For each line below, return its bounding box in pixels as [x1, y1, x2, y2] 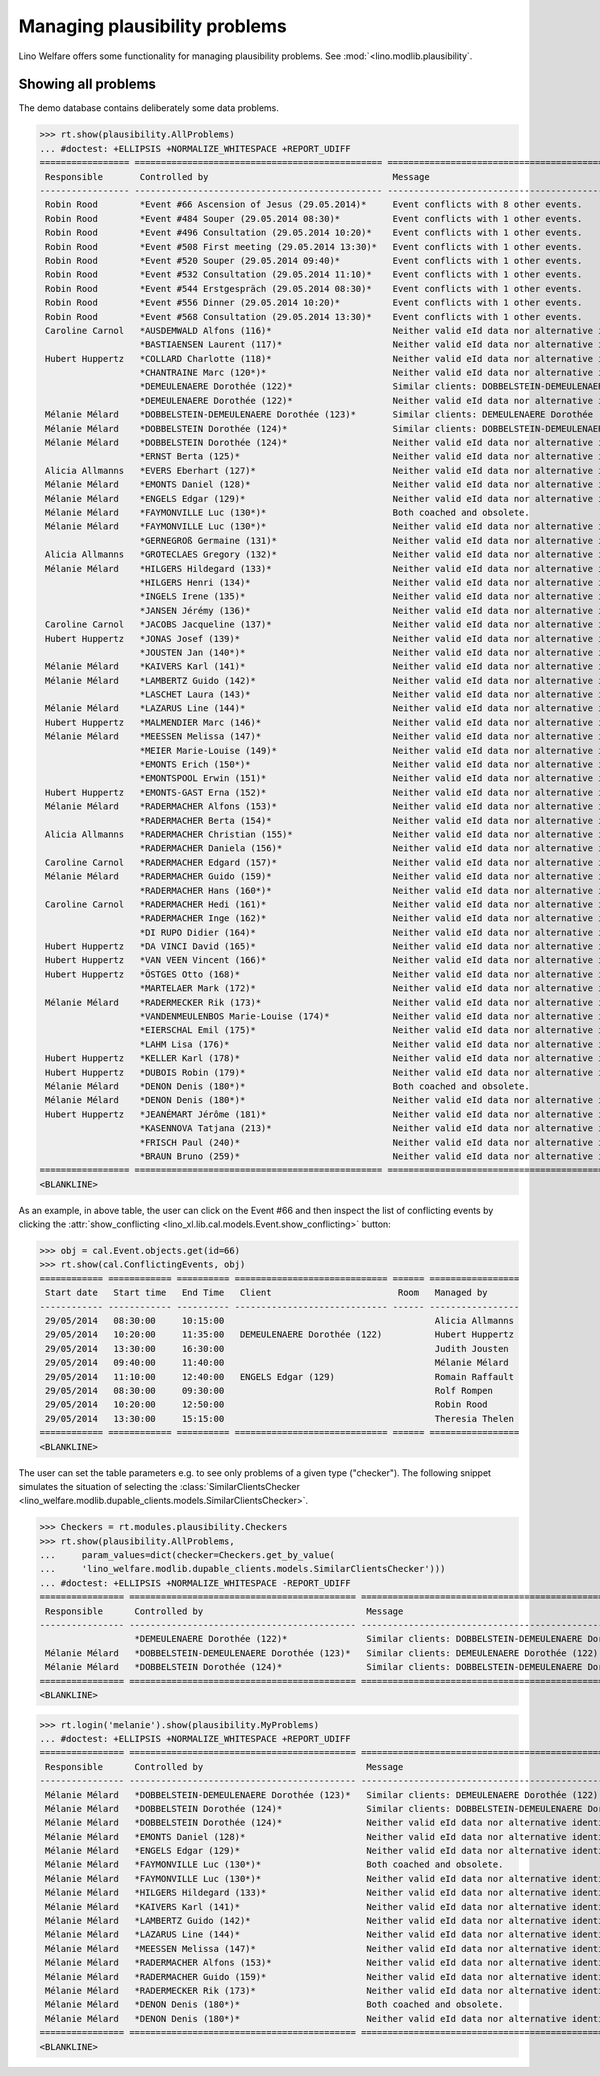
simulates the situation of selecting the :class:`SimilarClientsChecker [18, 1480, 300, 1492]
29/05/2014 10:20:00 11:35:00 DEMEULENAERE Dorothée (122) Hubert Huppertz [45, 1329, 515, 1340]
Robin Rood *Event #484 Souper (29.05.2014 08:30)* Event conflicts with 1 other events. [45, 213, 583, 224]
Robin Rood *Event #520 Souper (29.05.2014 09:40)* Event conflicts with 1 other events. [45, 255, 583, 266]
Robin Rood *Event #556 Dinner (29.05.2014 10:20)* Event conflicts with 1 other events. [45, 297, 583, 309]
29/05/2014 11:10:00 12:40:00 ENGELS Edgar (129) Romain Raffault [45, 1371, 515, 1382]
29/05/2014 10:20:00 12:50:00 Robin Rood [45, 1399, 489, 1410]
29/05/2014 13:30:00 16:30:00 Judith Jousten [45, 1343, 509, 1354]
